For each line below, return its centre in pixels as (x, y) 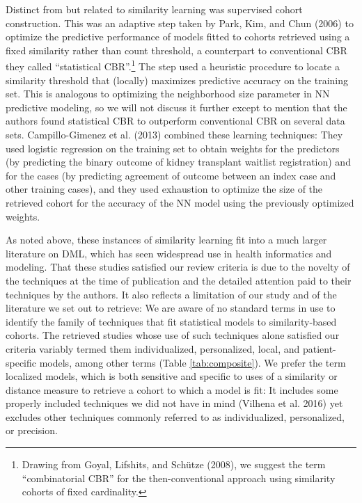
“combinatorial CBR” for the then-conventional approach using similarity (179, 478)
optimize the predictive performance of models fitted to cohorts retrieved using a (178, 37)
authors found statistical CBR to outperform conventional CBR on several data (175, 121)
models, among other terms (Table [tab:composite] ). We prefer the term (192, 362)
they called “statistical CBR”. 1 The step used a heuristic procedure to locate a (173, 65)
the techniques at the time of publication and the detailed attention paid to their (179, 280)
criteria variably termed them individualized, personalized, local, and (153, 348)
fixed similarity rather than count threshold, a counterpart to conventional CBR (176, 50)
